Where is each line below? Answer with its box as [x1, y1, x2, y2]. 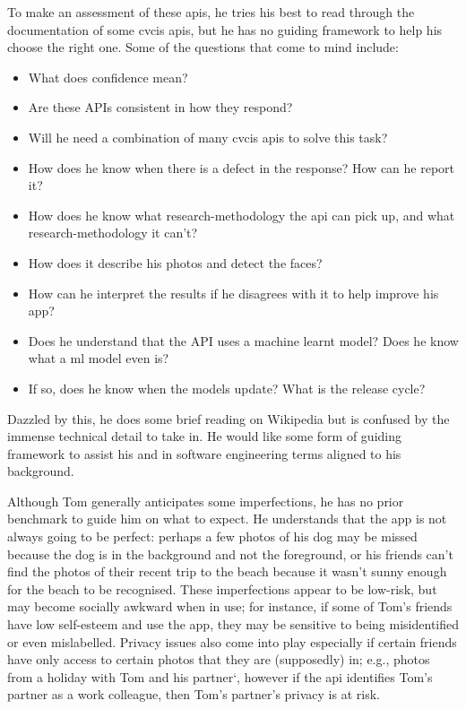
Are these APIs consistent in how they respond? [28, 98, 293, 117]
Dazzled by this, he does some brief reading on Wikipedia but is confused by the [7, 409, 450, 428]
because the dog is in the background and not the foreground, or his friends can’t [7, 544, 453, 563]
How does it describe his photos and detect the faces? [28, 253, 323, 272]
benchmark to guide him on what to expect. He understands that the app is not [7, 509, 447, 528]
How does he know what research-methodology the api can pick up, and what [28, 205, 455, 224]
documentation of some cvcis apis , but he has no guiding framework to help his [7, 20, 443, 39]
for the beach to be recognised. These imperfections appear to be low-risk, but [7, 579, 437, 598]
